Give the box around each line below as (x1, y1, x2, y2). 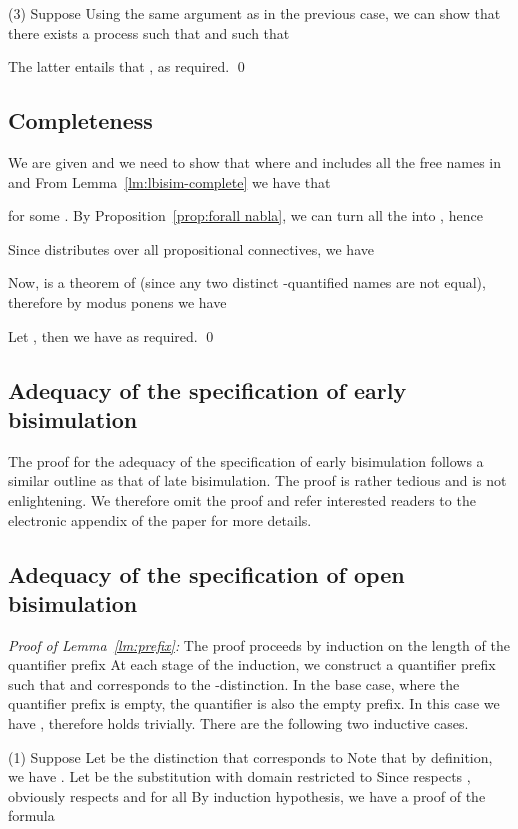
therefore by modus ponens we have (8, 291, 227, 312)
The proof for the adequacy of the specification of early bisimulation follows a (8, 450, 484, 471)
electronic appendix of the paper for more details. (8, 509, 312, 530)
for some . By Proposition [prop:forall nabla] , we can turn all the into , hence (8, 205, 483, 226)
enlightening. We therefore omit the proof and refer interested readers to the (8, 489, 476, 510)
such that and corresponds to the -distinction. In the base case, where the (8, 673, 460, 694)
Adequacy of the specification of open (8, 558, 405, 589)
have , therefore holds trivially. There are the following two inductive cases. (8, 713, 469, 734)
